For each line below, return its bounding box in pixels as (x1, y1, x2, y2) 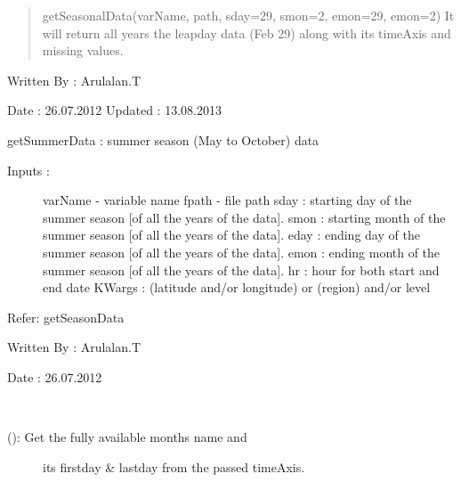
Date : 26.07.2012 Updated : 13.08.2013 (7, 101, 222, 119)
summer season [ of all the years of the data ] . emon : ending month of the (43, 242, 441, 261)
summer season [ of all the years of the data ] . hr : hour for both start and (43, 260, 440, 279)
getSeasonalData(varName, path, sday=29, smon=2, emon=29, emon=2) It (42, 6, 455, 24)
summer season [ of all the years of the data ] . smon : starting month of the (43, 208, 446, 226)
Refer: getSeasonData (7, 307, 125, 326)
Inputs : (7, 160, 50, 179)
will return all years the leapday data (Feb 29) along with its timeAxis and (42, 23, 451, 42)
